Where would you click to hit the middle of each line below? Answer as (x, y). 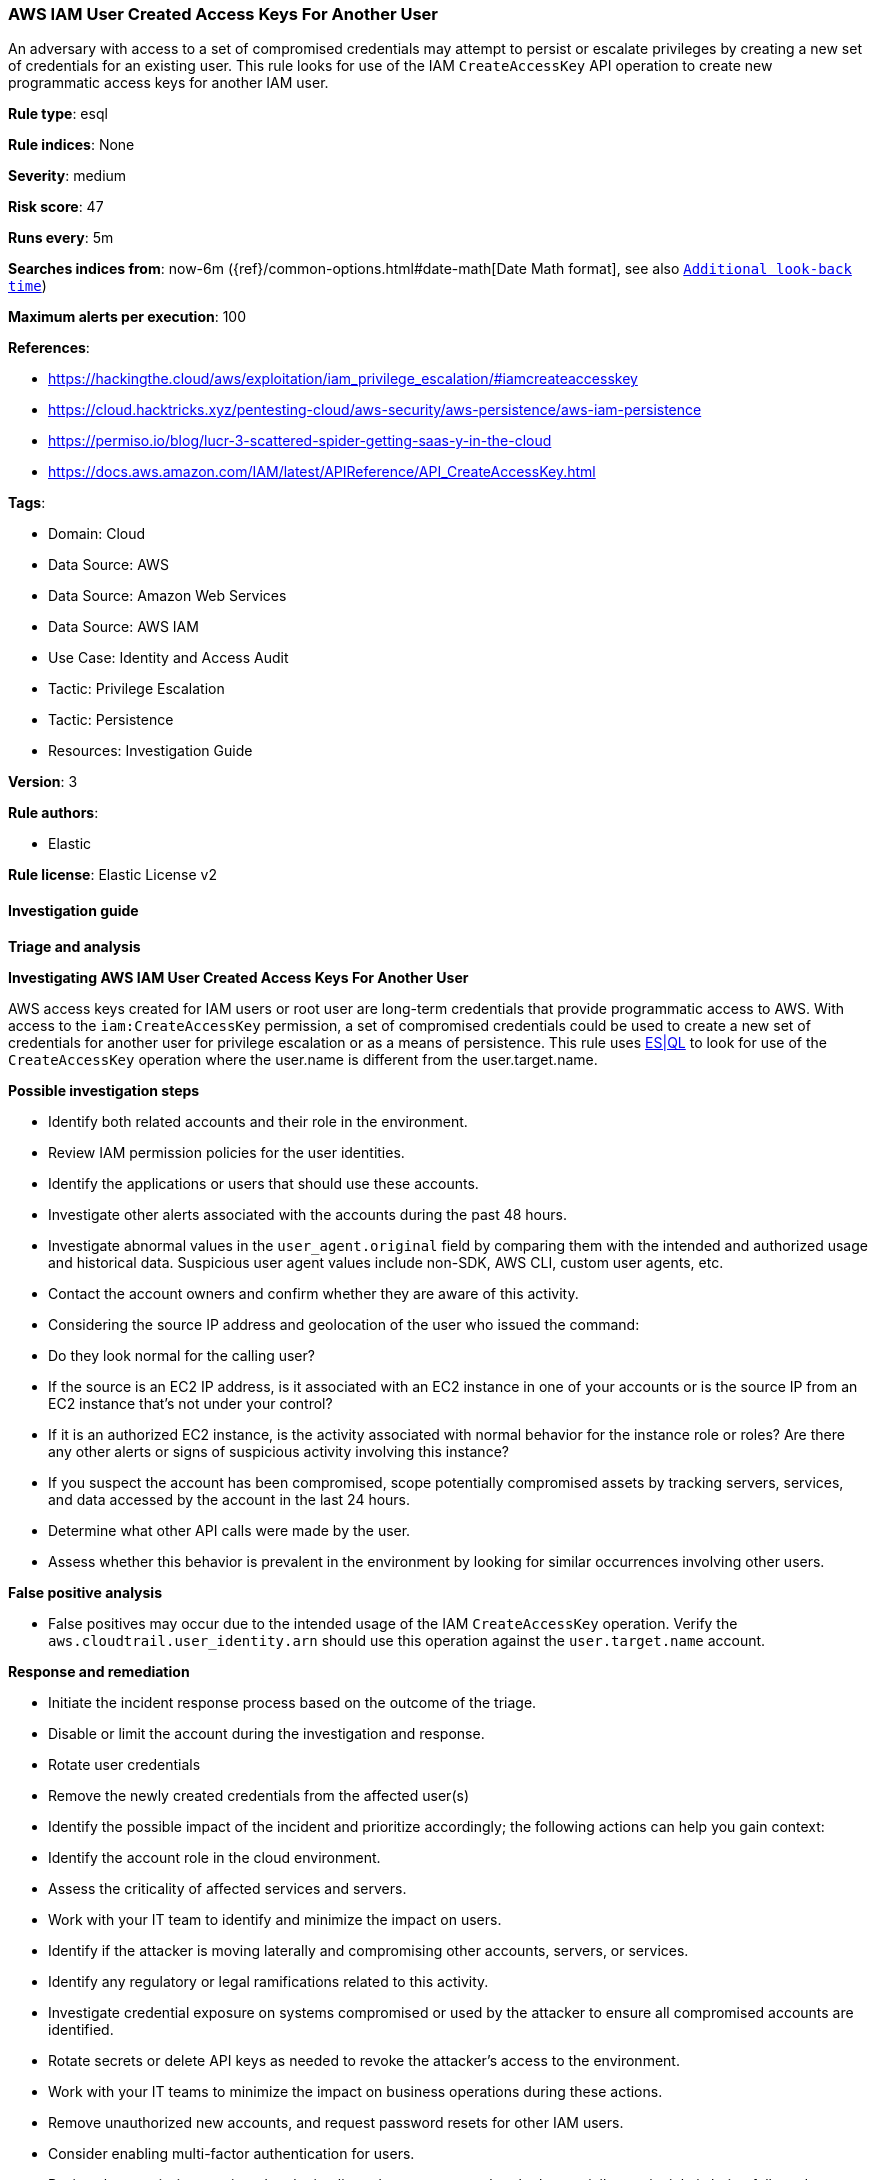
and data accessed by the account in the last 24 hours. (229, 1499)
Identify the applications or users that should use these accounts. (263, 1183)
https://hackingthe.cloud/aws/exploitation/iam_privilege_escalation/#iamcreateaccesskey (343, 379)
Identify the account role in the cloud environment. (214, 1857)
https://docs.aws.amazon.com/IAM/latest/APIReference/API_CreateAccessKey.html (322, 472)
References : (49, 348)
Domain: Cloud (97, 534)
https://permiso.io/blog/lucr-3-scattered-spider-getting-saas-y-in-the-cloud (300, 441)
